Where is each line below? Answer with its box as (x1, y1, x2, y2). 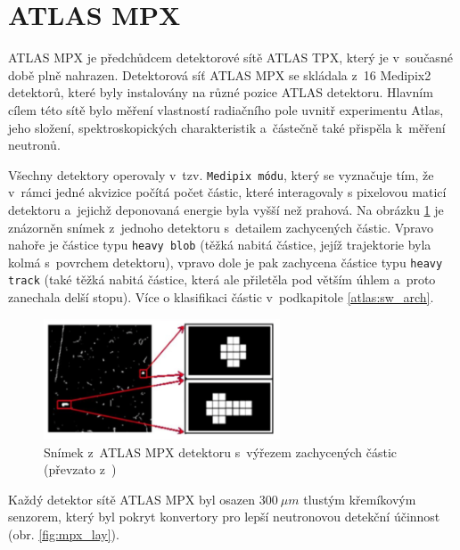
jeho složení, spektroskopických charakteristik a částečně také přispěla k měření (8, 118, 446, 136)
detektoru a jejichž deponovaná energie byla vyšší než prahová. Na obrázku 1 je (8, 200, 444, 218)
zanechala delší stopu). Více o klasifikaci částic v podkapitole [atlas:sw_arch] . (8, 288, 434, 307)
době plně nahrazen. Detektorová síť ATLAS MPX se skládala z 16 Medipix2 (8, 65, 431, 84)
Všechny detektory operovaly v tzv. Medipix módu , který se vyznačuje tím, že (8, 165, 434, 184)
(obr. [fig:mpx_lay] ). (8, 524, 119, 543)
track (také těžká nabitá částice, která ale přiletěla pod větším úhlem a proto (8, 270, 436, 289)
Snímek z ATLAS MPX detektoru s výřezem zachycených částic (44, 442, 398, 461)
